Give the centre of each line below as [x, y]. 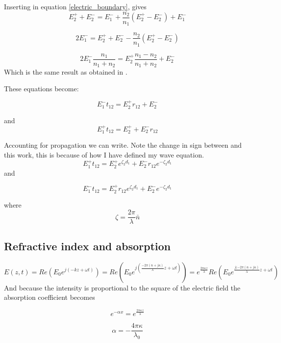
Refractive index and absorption [87, 246]
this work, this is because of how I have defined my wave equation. [104, 154]
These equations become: [41, 88]
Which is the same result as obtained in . [66, 72]
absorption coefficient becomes [50, 297]
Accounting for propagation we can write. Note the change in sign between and [123, 145]
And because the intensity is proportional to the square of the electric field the [122, 287]
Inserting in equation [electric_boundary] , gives [75, 6]
